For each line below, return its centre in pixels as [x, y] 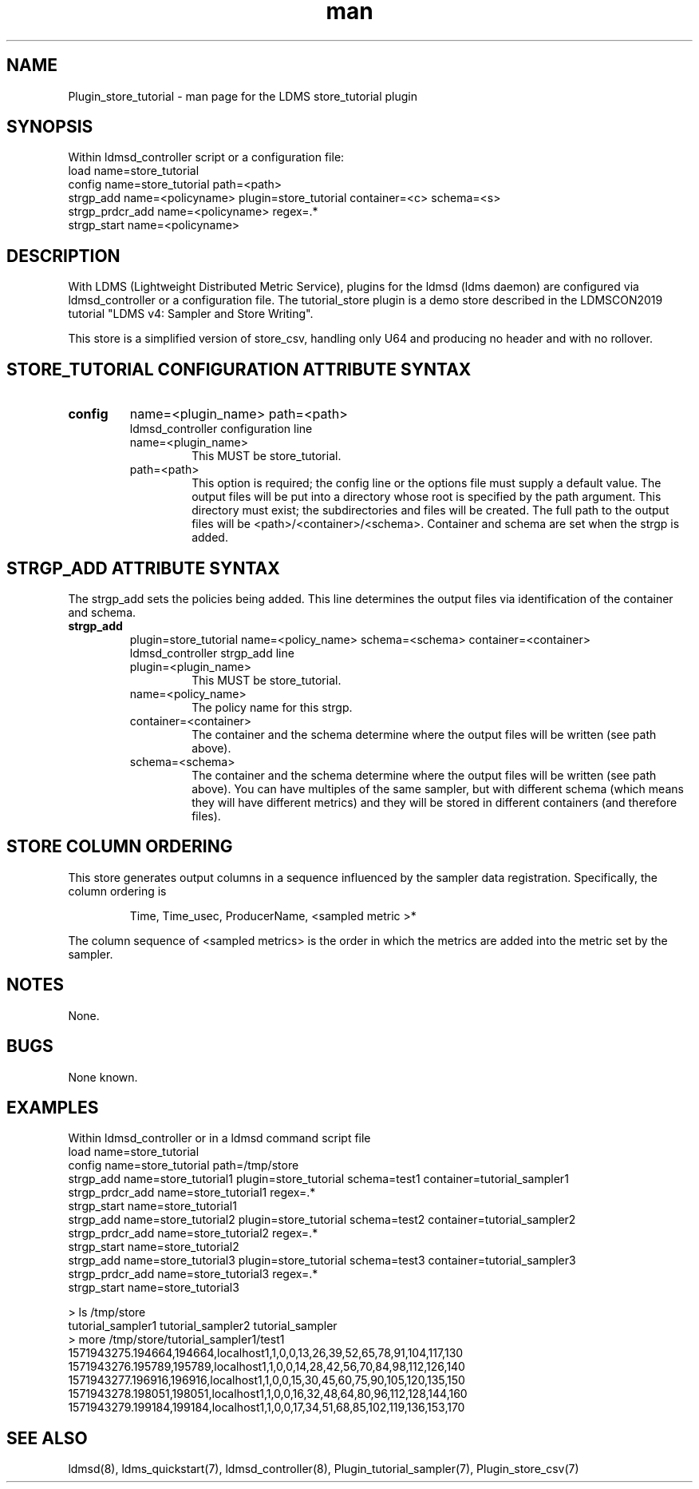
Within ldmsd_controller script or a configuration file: [206, 157]
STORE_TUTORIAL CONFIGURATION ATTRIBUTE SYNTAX [239, 369]
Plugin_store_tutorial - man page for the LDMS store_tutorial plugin [243, 96]
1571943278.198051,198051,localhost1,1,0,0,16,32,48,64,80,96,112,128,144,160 [268, 1394]
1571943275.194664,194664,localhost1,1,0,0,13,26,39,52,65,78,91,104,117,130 [266, 1353]
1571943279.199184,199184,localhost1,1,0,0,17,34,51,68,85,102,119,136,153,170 [267, 1408]
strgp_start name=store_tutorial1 [152, 1206]
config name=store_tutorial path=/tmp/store [184, 1165]
